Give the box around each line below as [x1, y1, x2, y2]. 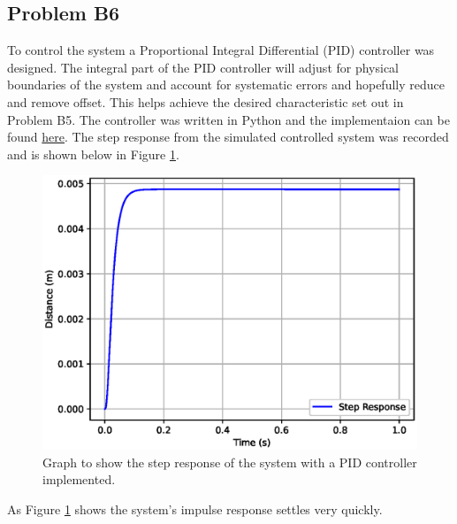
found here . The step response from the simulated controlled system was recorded [7, 127, 449, 146]
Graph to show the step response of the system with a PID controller [42, 452, 417, 471]
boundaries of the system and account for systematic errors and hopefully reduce [7, 75, 445, 94]
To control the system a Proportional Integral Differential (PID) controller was [7, 41, 435, 59]
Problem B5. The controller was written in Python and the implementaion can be [7, 110, 450, 128]
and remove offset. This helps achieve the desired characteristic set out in [7, 92, 404, 111]
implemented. [42, 470, 116, 489]
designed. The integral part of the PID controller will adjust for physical [7, 58, 400, 76]
